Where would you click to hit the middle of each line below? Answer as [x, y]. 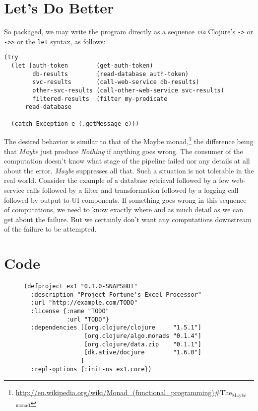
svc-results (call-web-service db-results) [116, 82]
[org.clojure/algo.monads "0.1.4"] [143, 336]
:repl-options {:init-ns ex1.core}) [91, 369]
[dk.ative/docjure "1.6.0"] [143, 353]
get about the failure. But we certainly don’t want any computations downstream [128, 219]
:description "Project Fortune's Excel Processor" [116, 294]
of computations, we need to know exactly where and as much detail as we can [124, 209]
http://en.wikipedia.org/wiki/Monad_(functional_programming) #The [124, 392]
